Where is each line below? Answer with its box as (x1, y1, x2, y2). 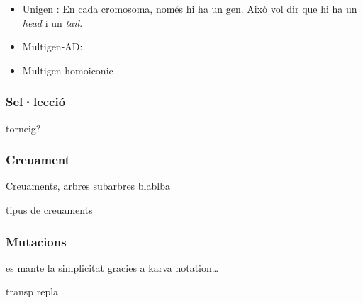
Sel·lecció (6, 93, 66, 110)
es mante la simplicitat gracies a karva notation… (6, 260, 219, 275)
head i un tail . (22, 15, 83, 30)
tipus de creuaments (6, 202, 93, 217)
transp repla (6, 284, 59, 299)
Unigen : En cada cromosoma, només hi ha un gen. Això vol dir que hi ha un (22, 1, 357, 16)
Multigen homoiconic (22, 62, 113, 77)
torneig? (6, 120, 41, 135)
